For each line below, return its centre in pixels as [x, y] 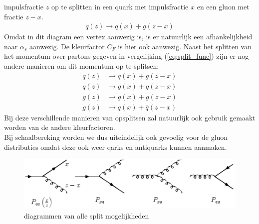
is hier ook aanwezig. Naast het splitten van [185, 46]
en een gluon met [223, 6]
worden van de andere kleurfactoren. [60, 127]
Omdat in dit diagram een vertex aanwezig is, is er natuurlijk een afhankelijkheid [128, 37]
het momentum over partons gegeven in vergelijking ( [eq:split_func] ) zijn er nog [127, 56]
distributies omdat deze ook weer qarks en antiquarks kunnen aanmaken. [116, 147]
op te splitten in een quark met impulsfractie [120, 6]
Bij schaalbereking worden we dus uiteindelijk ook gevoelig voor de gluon [116, 137]
